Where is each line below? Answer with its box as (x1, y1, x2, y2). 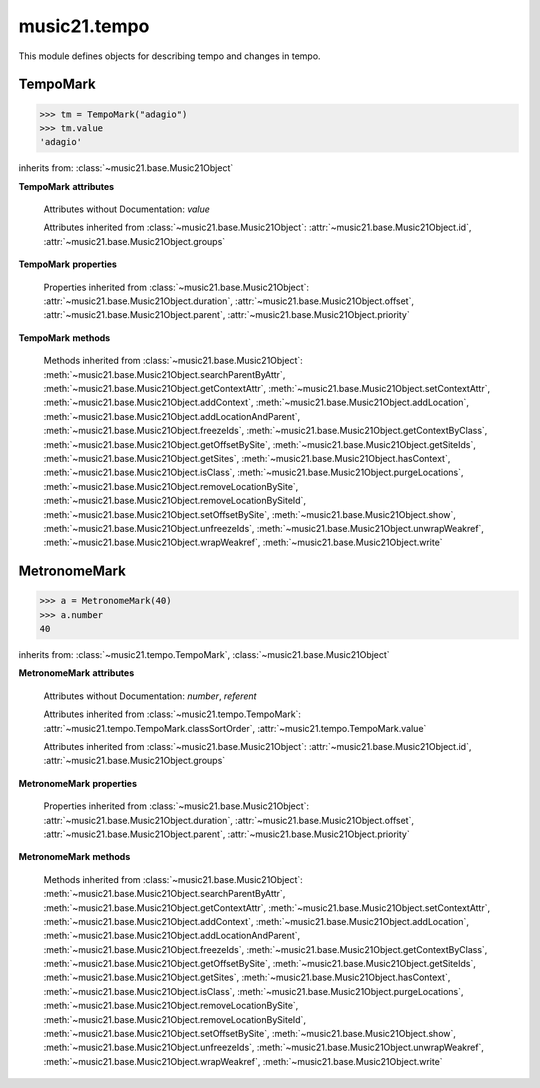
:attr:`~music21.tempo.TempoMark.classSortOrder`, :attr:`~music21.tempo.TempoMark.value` (43, 722, 427, 734)
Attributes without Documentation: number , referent (43, 690, 257, 702)
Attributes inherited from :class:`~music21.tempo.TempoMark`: (43, 708, 302, 720)
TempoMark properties (18, 258, 117, 270)
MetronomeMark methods (18, 851, 131, 863)
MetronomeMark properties (18, 777, 138, 789)
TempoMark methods (18, 331, 111, 344)
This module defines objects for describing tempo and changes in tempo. (18, 50, 321, 62)
